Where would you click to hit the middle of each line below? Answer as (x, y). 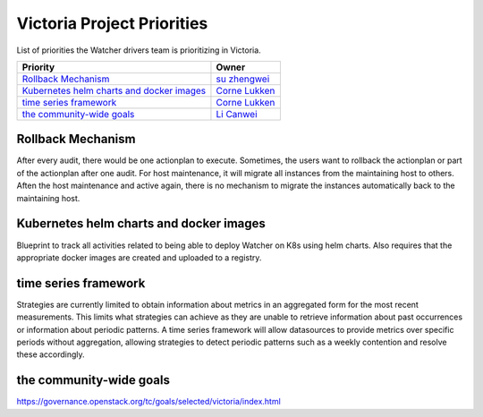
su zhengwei (243, 79)
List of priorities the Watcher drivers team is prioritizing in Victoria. (139, 50)
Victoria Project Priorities (112, 23)
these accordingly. (51, 354)
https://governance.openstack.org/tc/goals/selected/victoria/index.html (148, 402)
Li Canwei (237, 114)
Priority (38, 67)
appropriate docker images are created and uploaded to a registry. (139, 257)
